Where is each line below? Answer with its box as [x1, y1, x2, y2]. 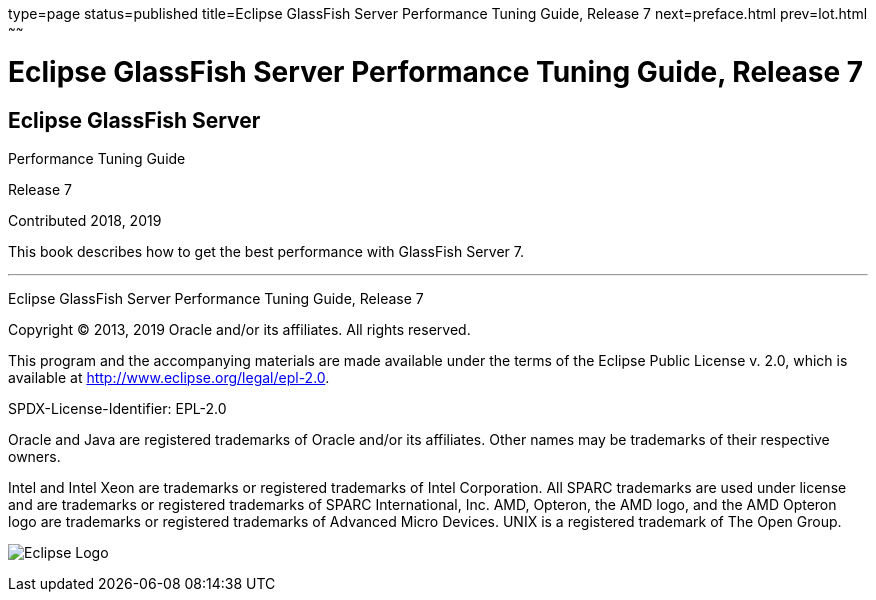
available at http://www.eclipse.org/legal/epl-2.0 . [8, 368, 330, 386]
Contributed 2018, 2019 [8, 211, 162, 229]
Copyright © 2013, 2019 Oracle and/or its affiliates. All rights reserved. [8, 320, 471, 338]
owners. [8, 447, 61, 465]
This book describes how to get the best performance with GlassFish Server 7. [8, 242, 525, 260]
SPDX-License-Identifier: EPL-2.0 [8, 399, 227, 417]
